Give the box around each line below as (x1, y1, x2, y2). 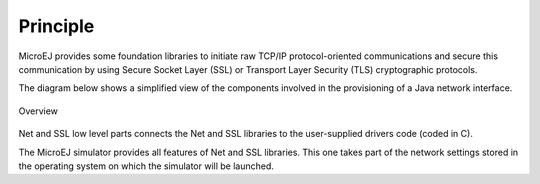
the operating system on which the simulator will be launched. (18, 160, 275, 172)
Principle (18, 15, 95, 37)
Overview (18, 105, 59, 117)
